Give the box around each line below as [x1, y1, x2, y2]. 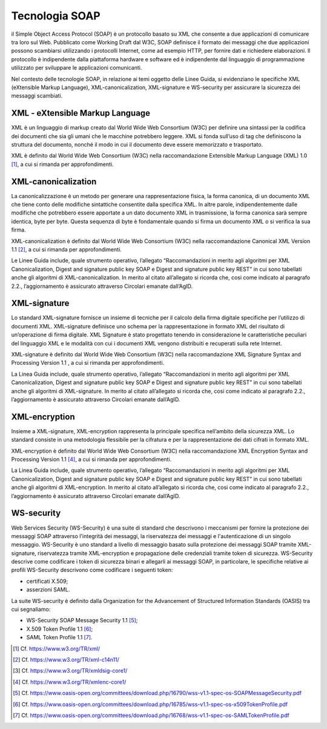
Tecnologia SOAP [11, 9, 101, 22]
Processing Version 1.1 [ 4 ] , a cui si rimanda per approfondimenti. [11, 456, 172, 463]
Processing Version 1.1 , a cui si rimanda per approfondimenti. [11, 359, 165, 367]
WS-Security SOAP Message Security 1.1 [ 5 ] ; [26, 617, 138, 624]
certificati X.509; [26, 578, 68, 585]
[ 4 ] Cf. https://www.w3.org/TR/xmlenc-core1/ [13, 678, 127, 685]
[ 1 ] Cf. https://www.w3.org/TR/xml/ [13, 645, 101, 652]
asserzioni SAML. [26, 586, 70, 593]
